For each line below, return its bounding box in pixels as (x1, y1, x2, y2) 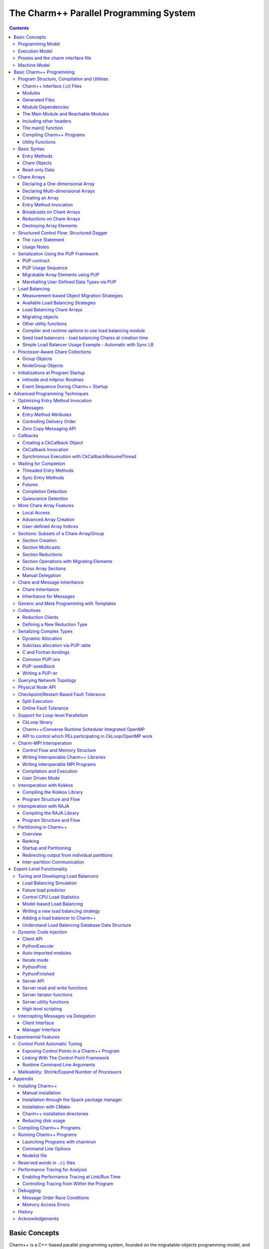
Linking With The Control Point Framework (22, 1055, 110, 1061)
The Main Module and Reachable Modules (22, 111, 109, 117)
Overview (22, 831, 42, 837)
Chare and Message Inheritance (18, 580, 84, 586)
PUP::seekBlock (22, 663, 55, 669)
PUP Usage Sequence (22, 265, 68, 271)
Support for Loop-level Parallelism (18, 712, 88, 718)
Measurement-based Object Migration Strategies (22, 293, 123, 299)
